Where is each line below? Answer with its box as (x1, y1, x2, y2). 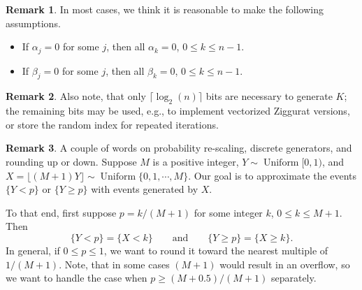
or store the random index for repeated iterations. (6, 117, 219, 131)
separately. (270, 270, 317, 285)
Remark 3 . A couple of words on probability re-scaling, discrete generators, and (6, 140, 352, 155)
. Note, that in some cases (59, 256, 170, 271)
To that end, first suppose (6, 205, 117, 219)
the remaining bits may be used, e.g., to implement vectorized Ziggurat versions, (6, 103, 350, 118)
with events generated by (91, 182, 198, 196)
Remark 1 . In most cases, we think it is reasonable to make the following (6, 2, 324, 16)
